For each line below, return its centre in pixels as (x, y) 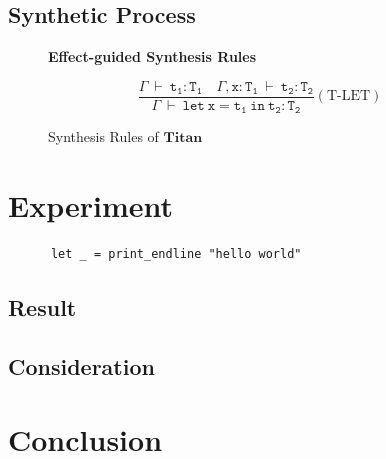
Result (42, 307)
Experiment (91, 205)
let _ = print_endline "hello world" (176, 254)
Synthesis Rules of (103, 136)
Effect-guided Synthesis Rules (152, 56)
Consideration (81, 365)
